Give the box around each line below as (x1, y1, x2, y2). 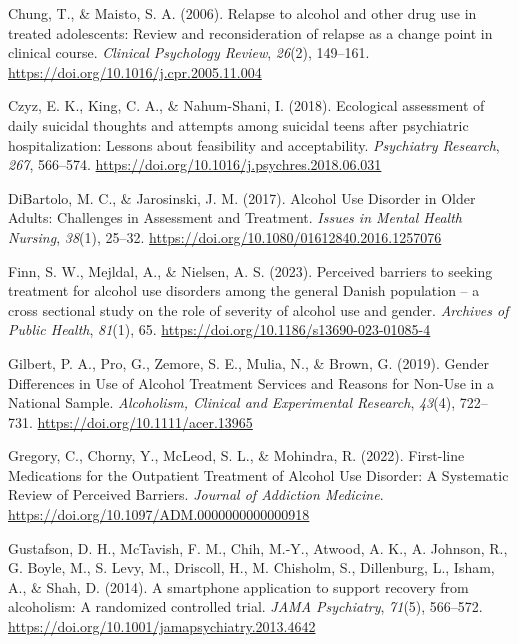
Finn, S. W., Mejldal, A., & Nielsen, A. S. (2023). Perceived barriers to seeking (8, 260, 493, 281)
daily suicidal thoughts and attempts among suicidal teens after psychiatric (8, 114, 469, 135)
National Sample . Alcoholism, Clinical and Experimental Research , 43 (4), (8, 392, 456, 413)
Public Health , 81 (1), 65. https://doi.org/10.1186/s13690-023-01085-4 (8, 319, 431, 340)
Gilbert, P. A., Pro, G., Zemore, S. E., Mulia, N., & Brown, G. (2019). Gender (8, 352, 489, 373)
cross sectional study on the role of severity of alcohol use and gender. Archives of (8, 299, 509, 320)
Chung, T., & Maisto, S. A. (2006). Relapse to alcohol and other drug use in (8, 3, 477, 23)
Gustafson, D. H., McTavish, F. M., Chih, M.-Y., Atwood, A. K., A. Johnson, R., (8, 537, 508, 558)
